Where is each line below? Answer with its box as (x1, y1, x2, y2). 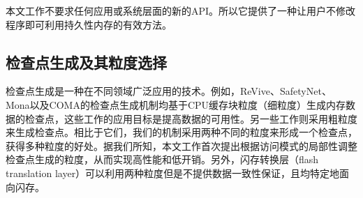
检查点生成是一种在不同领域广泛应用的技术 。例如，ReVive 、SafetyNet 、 (6, 84, 332, 98)
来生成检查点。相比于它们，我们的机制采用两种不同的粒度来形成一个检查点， (6, 125, 357, 139)
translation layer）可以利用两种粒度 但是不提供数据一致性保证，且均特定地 (6, 165, 340, 180)
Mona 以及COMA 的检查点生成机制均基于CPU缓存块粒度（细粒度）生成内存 (6, 97, 346, 112)
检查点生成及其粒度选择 (6, 51, 167, 73)
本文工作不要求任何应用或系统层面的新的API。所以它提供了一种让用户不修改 (6, 3, 356, 17)
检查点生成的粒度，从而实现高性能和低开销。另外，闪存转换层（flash (6, 152, 319, 167)
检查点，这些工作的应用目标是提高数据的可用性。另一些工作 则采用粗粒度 (24, 111, 357, 125)
